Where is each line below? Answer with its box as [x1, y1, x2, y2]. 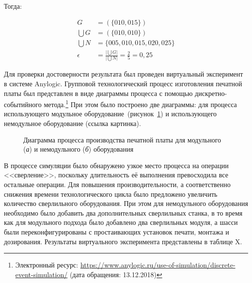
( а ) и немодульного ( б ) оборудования [23, 144, 134, 154]
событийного [4, 99, 42, 109]
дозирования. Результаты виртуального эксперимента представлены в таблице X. [4, 236, 242, 246]
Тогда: [4, 1, 22, 11]
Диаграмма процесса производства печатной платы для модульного [23, 134, 221, 144]
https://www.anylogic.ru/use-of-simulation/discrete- [80, 260, 236, 270]
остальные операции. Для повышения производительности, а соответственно [4, 179, 231, 189]
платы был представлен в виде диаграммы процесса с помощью [4, 88, 193, 98]
